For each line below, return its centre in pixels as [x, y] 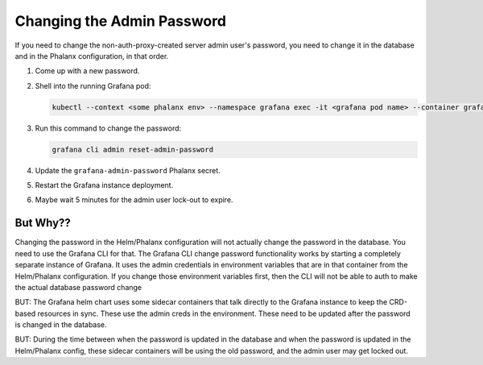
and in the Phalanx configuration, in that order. [92, 56]
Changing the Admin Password [121, 21]
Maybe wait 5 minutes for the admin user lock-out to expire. [134, 200]
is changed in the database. [61, 325]
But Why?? [43, 223]
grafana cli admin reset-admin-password [132, 149]
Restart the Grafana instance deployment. [104, 185]
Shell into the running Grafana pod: [93, 85]
